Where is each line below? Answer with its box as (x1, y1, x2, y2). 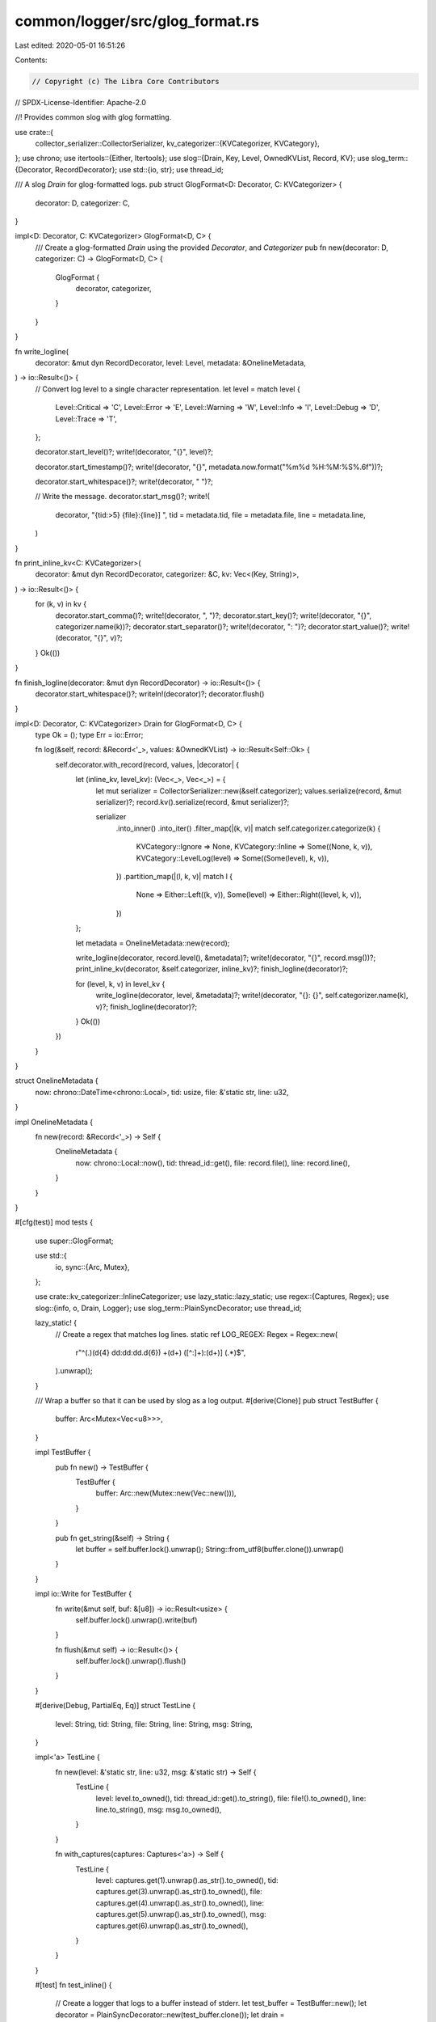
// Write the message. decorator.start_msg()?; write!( (35, 492, 210, 501)
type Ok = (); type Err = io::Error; (35, 730, 144, 740)
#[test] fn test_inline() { (35, 1980, 112, 1990)
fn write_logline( (15, 346, 69, 356)
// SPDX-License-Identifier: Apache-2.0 (15, 97, 147, 107)
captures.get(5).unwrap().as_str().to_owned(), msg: (95, 1910, 266, 1919)
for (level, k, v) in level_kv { (75, 979, 166, 988)
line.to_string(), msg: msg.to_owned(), (95, 1804, 222, 1814)
